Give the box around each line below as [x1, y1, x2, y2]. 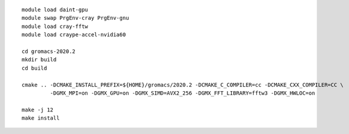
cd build [22, 64, 47, 71]
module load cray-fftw [22, 23, 89, 30]
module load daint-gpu [22, 7, 89, 13]
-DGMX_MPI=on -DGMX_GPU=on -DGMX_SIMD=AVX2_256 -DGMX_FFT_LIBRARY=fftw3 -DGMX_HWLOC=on [50, 89, 315, 96]
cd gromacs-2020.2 [22, 48, 76, 55]
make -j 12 [22, 106, 54, 113]
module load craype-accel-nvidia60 [22, 32, 126, 38]
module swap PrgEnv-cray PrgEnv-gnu [22, 15, 129, 21]
